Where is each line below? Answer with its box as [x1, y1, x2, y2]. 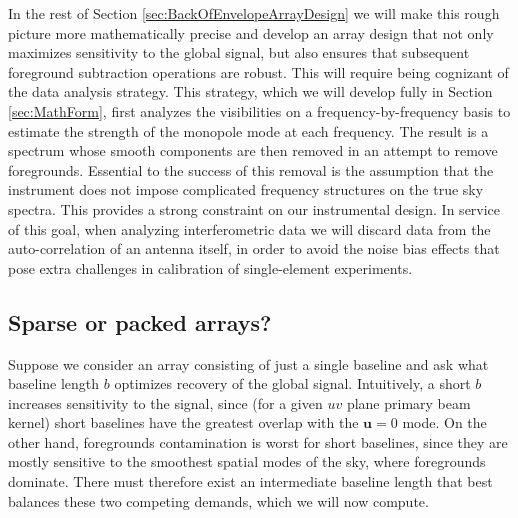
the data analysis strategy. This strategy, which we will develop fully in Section [8, 81, 493, 102]
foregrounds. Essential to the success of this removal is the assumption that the [8, 159, 494, 180]
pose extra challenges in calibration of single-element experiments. [8, 257, 413, 278]
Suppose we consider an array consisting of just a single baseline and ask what [8, 353, 489, 374]
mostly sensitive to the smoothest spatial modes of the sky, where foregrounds [8, 451, 486, 472]
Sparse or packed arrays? [8, 306, 272, 337]
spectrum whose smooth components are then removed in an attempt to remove [8, 140, 498, 161]
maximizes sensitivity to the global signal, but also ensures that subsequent [8, 42, 470, 63]
